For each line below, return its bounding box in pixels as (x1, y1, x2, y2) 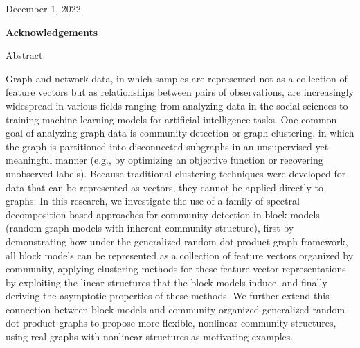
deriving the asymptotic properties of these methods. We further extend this (6, 288, 330, 303)
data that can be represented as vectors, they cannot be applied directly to (6, 180, 323, 194)
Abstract (6, 48, 43, 62)
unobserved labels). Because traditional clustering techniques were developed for (6, 166, 346, 180)
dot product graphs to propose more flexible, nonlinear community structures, (6, 315, 336, 330)
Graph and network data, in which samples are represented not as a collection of (6, 71, 348, 85)
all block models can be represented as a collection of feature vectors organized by (6, 247, 354, 262)
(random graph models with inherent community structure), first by (6, 220, 294, 235)
